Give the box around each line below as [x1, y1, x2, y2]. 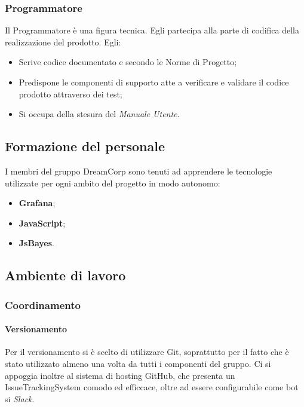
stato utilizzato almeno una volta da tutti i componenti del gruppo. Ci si [5, 357, 271, 369]
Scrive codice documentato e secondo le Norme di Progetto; [19, 56, 237, 68]
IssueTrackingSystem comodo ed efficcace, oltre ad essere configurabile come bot [5, 381, 299, 393]
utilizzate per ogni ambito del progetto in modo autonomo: [5, 176, 220, 189]
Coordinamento [5, 297, 81, 312]
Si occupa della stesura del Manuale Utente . [19, 108, 180, 120]
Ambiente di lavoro [5, 266, 126, 284]
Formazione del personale [5, 137, 165, 155]
